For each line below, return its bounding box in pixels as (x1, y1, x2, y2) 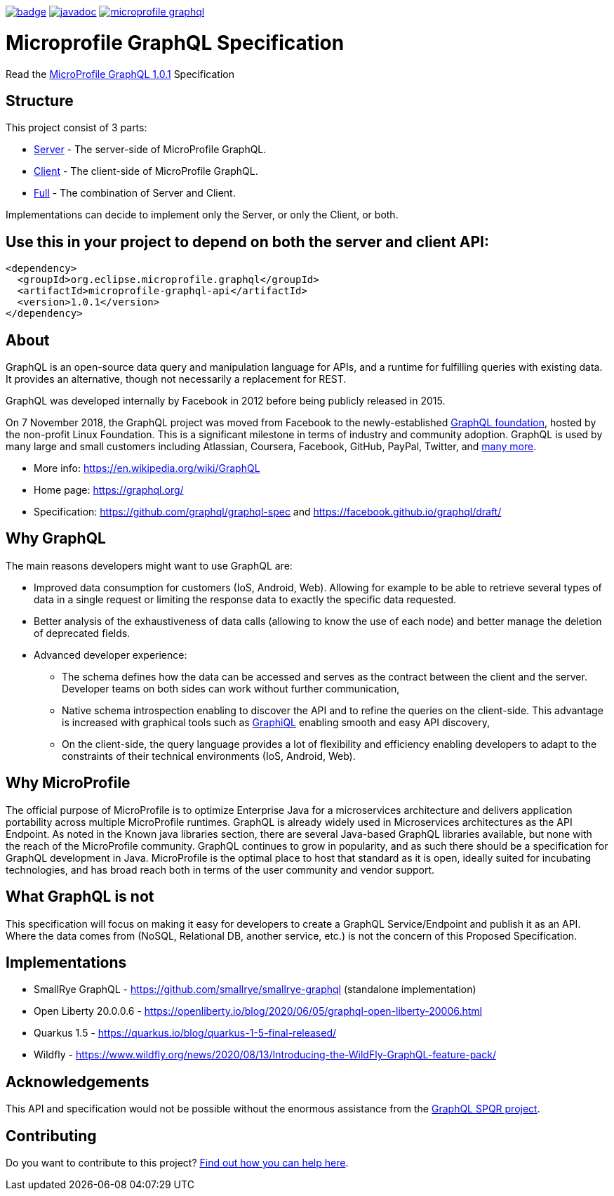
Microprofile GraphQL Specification (6, 30, 345, 55)
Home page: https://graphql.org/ (34, 484, 184, 497)
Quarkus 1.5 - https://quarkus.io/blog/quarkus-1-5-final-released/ (34, 1027, 337, 1039)
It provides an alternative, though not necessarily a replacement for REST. (6, 373, 347, 386)
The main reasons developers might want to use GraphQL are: (6, 559, 293, 572)
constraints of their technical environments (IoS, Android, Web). (62, 749, 356, 762)
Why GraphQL (6, 530, 106, 548)
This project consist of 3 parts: (6, 121, 147, 134)
